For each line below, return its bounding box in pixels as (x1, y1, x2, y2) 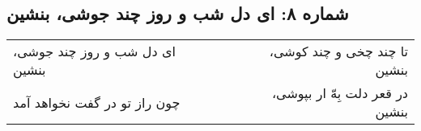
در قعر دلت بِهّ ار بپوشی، (271, 84, 408, 103)
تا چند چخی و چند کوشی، (269, 42, 408, 61)
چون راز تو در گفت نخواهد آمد (13, 92, 181, 112)
